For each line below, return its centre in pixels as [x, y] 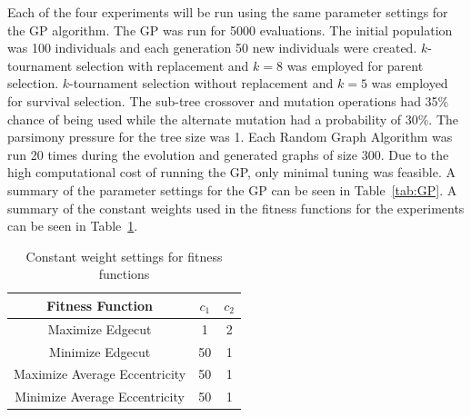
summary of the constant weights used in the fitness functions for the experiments [236, 208]
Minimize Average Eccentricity [100, 397]
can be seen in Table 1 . [73, 226]
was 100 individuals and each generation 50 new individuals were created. [212, 48]
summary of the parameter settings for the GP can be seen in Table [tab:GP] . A [232, 189]
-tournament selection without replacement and [201, 83]
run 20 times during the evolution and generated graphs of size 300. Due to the [228, 154]
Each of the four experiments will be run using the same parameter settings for [228, 12]
